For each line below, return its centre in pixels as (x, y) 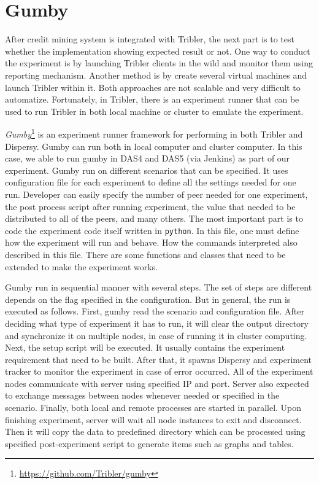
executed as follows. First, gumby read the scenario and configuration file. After (155, 311)
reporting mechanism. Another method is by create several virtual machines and (156, 75)
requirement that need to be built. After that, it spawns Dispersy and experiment (159, 359)
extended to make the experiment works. (82, 266)
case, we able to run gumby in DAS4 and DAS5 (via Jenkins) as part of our (148, 158)
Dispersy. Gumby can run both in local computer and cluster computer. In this (154, 146)
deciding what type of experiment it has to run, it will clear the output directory (157, 323)
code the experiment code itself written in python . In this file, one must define (152, 230)
